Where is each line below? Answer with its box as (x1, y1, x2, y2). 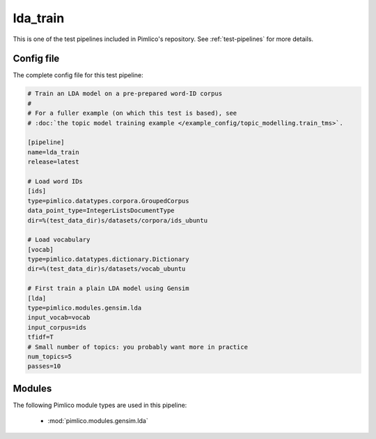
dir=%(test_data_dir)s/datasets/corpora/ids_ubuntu (27, 216, 208, 224)
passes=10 (27, 362, 61, 370)
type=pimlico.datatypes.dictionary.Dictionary (27, 255, 189, 264)
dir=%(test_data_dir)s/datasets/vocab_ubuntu (27, 265, 186, 273)
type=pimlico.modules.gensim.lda (27, 304, 142, 312)
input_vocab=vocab (27, 314, 91, 321)
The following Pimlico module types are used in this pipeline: (13, 401, 187, 409)
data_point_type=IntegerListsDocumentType (27, 207, 175, 215)
